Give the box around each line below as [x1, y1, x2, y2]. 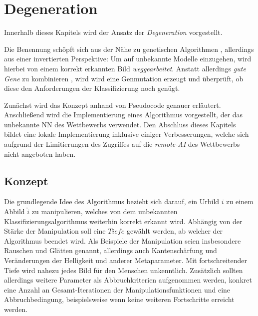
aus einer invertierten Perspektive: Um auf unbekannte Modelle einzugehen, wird [4, 53, 252, 64]
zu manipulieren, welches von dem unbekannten [31, 206, 178, 217]
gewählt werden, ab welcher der [126, 226, 223, 236]
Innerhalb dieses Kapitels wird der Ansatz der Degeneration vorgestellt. [4, 27, 223, 37]
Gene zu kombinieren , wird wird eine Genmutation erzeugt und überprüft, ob [4, 73, 244, 83]
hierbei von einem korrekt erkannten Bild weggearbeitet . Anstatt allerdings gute [4, 63, 246, 73]
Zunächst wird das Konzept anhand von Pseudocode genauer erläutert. [4, 99, 221, 110]
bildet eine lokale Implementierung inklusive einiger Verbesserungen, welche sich [4, 129, 249, 139]
